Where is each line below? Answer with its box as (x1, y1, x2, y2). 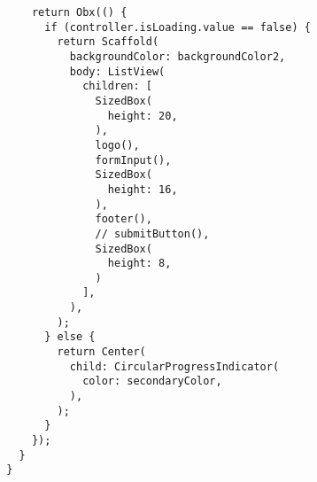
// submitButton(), (95, 227, 210, 240)
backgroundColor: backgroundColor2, (69, 50, 286, 63)
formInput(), (95, 153, 172, 167)
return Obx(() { (31, 6, 128, 19)
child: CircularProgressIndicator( (69, 360, 280, 373)
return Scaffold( (57, 35, 159, 49)
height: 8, (107, 257, 172, 270)
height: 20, (107, 109, 178, 122)
